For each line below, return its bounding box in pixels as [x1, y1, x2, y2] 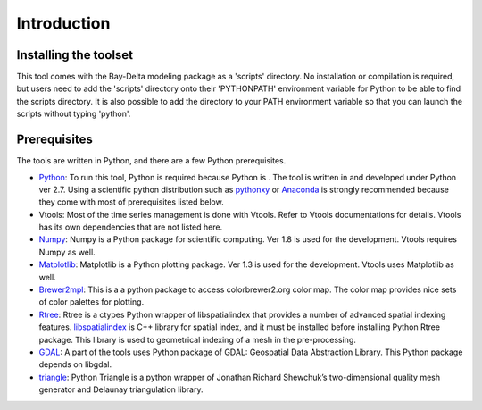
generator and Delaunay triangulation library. [38, 384, 204, 395]
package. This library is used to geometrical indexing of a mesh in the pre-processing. [38, 334, 356, 345]
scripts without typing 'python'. [16, 108, 131, 120]
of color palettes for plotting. [38, 297, 145, 307]
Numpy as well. [38, 247, 96, 257]
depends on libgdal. [38, 359, 112, 370]
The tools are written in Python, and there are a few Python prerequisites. [16, 155, 287, 166]
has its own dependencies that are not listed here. [38, 222, 223, 232]
